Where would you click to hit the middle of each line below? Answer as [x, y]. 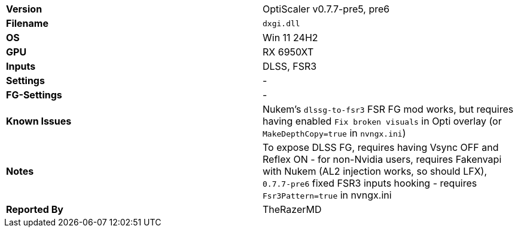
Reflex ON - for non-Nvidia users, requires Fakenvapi [382, 159]
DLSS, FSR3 [290, 66]
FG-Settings [34, 95]
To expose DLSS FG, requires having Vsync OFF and [381, 147]
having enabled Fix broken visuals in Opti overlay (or [382, 121]
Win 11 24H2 [290, 38]
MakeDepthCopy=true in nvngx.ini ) [334, 133]
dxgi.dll [281, 23]
